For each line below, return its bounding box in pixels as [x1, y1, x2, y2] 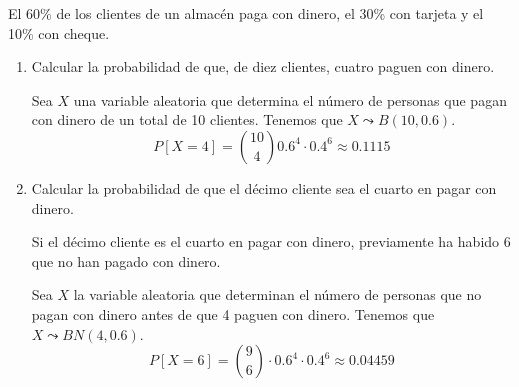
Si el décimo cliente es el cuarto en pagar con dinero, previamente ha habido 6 [31, 231, 511, 252]
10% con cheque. [8, 22, 110, 43]
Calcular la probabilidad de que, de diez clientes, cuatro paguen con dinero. [31, 56, 495, 77]
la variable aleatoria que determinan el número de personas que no [73, 284, 482, 305]
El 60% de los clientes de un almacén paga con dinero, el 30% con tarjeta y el [8, 3, 484, 23]
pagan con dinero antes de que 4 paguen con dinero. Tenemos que [31, 303, 435, 324]
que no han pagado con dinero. [31, 250, 221, 271]
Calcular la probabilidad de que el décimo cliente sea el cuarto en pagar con [31, 177, 497, 198]
